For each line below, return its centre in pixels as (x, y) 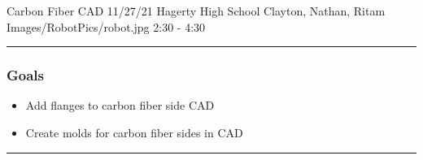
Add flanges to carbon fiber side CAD (120, 105)
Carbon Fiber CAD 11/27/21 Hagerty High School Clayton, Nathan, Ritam (196, 11)
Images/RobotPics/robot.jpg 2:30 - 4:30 (106, 26)
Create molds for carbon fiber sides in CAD (134, 132)
